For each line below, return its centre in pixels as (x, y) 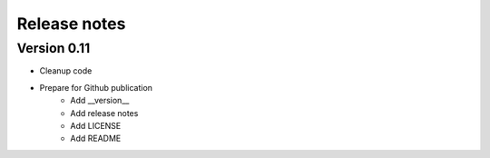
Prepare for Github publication (96, 87)
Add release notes (104, 113)
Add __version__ (100, 101)
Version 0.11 (54, 48)
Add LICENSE (96, 125)
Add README (96, 138)
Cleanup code (66, 71)
